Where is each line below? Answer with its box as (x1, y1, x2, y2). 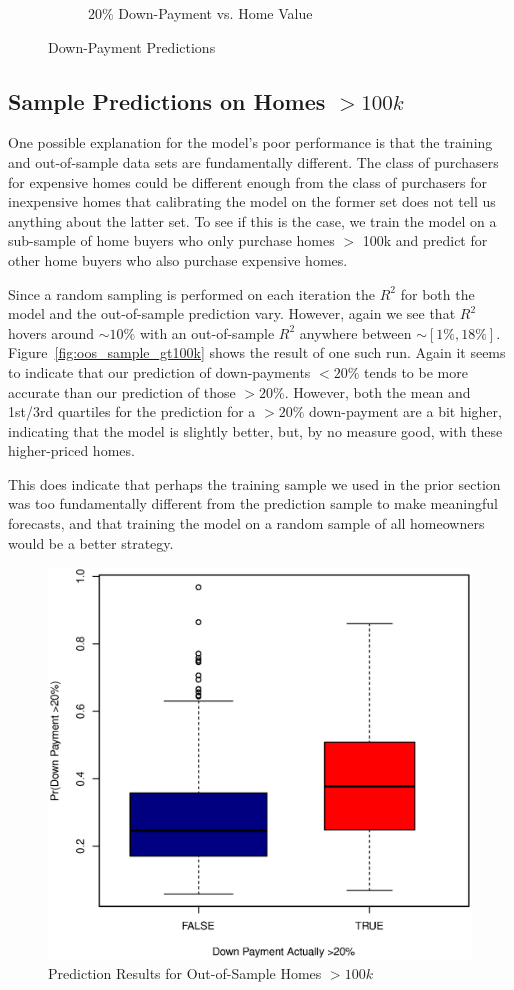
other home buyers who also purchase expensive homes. (8, 249, 348, 270)
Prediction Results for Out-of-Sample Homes (48, 963, 322, 984)
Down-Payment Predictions (48, 36, 216, 57)
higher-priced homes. (8, 440, 135, 461)
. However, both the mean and (284, 381, 471, 402)
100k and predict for (362, 230, 488, 251)
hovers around (8, 322, 95, 343)
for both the (400, 283, 475, 304)
